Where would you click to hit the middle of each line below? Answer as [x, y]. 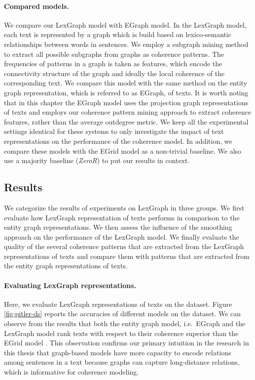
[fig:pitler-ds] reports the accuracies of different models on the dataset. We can [123, 314]
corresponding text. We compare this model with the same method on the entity [126, 83]
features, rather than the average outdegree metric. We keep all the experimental [126, 121]
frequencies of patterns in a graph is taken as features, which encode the [113, 63]
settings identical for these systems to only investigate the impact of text [114, 131]
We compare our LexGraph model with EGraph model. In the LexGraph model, [125, 24]
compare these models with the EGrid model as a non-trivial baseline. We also [123, 150]
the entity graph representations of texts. [66, 266]
